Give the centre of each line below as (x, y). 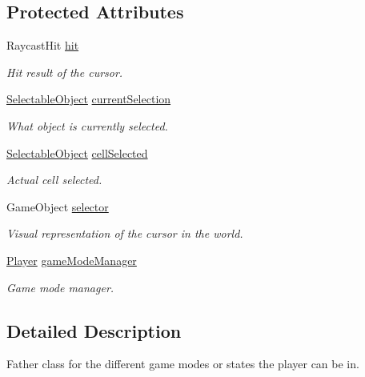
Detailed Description (94, 330)
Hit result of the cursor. (65, 72)
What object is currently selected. (87, 125)
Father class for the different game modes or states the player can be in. (183, 364)
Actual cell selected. (54, 180)
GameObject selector (58, 206)
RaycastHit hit (43, 45)
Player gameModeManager (72, 260)
